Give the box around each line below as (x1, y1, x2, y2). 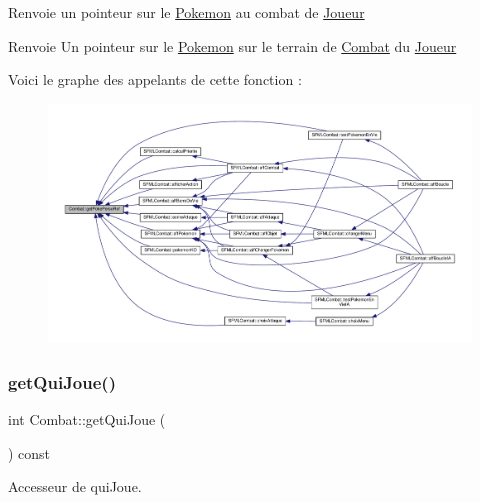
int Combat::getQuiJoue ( (8, 409, 166, 430)
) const (8, 442, 51, 463)
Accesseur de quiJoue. (8, 476, 142, 497)
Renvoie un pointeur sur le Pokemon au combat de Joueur (8, 2, 365, 22)
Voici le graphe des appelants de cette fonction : (8, 69, 302, 90)
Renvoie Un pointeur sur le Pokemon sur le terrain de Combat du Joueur (8, 35, 457, 56)
